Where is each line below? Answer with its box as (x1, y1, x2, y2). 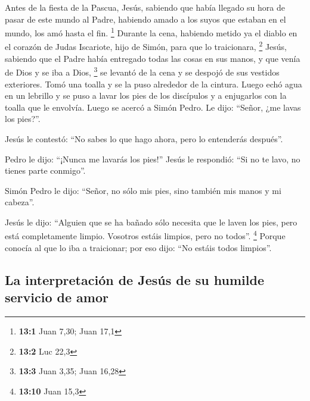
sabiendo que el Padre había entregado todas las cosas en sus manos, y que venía (5, 52, 300, 64)
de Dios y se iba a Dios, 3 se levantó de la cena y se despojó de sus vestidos (5, 64, 280, 78)
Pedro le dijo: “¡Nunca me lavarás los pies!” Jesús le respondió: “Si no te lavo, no (5, 152, 300, 165)
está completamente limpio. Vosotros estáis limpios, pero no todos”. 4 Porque (5, 228, 286, 242)
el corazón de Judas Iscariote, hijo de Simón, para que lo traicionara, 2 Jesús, (5, 39, 287, 53)
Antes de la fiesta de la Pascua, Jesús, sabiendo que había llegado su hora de (5, 1, 285, 13)
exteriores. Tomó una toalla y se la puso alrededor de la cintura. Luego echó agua (5, 77, 302, 90)
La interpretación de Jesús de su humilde (5, 270, 264, 289)
